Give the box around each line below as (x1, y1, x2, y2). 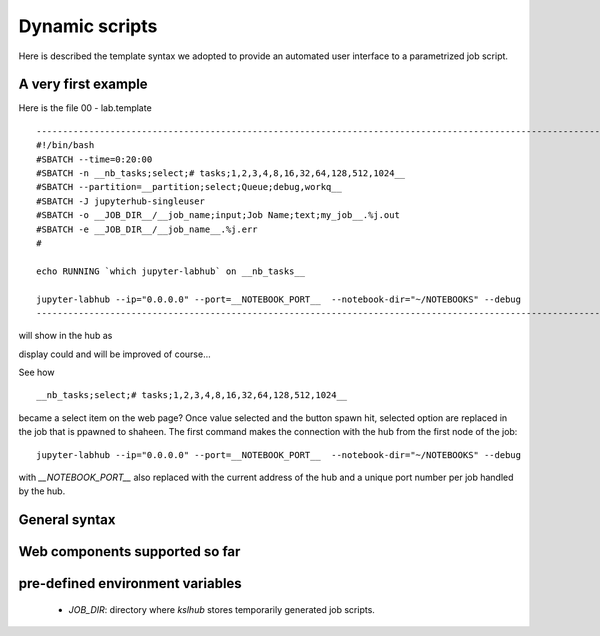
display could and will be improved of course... (18, 348, 211, 360)
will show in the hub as (18, 330, 113, 342)
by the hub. (18, 485, 66, 497)
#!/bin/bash (36, 140, 95, 151)
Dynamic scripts (18, 15, 158, 37)
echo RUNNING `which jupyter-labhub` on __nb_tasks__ (36, 265, 305, 277)
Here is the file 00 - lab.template (18, 102, 152, 114)
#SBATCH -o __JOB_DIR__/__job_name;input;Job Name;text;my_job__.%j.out (36, 210, 400, 221)
